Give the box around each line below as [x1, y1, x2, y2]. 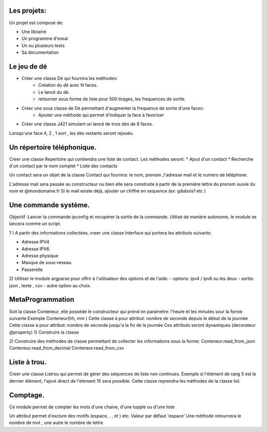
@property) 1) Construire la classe [9, 329, 79, 335]
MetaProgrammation [9, 295, 75, 304]
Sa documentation [21, 49, 59, 55]
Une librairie [21, 29, 46, 35]
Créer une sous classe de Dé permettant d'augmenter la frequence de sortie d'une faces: [21, 105, 204, 111]
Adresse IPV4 [21, 239, 49, 245]
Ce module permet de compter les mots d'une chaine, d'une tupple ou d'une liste [9, 404, 175, 410]
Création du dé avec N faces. [38, 82, 98, 88]
